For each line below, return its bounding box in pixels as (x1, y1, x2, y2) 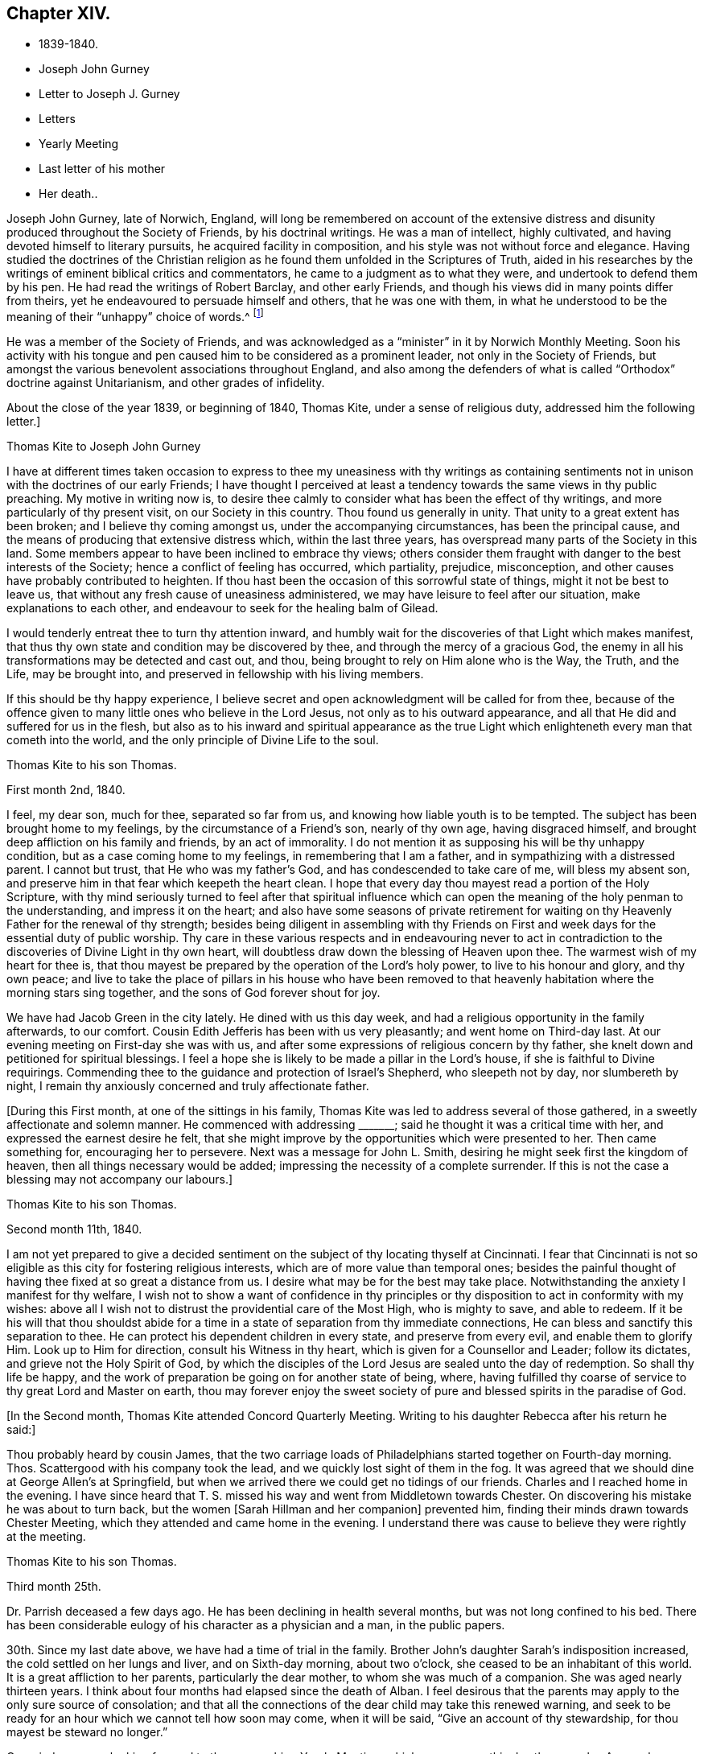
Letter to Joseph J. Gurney (39, 87, 180, 101)
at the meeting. (6, 1530, 86, 1544)
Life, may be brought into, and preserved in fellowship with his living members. (6, 667, 424, 681)
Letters (39, 112, 76, 126)
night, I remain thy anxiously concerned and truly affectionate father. (6, 1079, 369, 1093)
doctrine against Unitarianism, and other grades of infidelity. (6, 376, 325, 390)
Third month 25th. (6, 1579, 101, 1594)
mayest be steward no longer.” (6, 1725, 168, 1740)
